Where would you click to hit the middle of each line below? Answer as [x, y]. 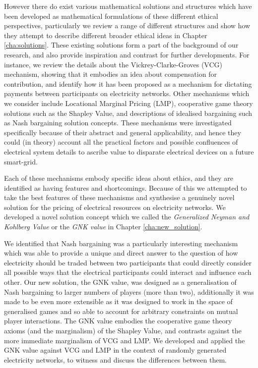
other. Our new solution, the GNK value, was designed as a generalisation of [120, 282]
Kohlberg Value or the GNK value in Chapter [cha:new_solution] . [103, 227]
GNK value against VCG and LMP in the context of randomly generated [115, 350]
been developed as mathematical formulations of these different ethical [111, 16]
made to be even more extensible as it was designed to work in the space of [118, 301]
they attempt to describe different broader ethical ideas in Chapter [106, 35]
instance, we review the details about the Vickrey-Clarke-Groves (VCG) [113, 64]
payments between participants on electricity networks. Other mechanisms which [127, 93]
